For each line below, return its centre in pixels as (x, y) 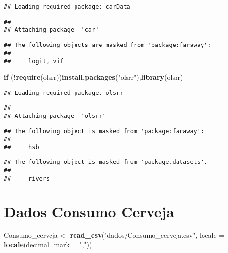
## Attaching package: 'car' (51, 30)
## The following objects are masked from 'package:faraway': (108, 45)
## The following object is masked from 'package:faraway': (104, 131)
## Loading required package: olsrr (64, 93)
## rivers (27, 178)
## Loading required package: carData (67, 7)
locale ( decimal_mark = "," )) (48, 244)
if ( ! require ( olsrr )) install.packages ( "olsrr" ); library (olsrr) (94, 77)
